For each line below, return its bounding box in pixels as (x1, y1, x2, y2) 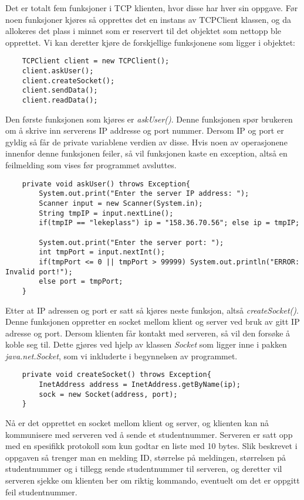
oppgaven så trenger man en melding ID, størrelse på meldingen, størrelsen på (5, 451, 286, 463)
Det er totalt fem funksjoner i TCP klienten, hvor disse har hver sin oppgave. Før (5, 2, 298, 13)
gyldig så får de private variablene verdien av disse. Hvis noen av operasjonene (5, 135, 288, 148)
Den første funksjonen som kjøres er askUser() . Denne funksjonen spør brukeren (5, 113, 293, 125)
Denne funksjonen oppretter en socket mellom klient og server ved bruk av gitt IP (5, 315, 300, 328)
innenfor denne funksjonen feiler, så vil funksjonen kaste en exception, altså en (5, 147, 288, 159)
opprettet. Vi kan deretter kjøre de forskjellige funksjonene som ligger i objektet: (5, 36, 295, 48)
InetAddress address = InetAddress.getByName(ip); (39, 380, 241, 389)
